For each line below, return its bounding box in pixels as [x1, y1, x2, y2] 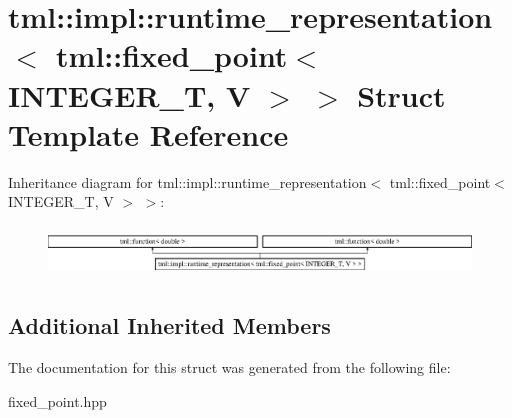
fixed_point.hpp [8, 390, 107, 411]
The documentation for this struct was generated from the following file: [8, 357, 451, 378]
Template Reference [8, 113, 289, 154]
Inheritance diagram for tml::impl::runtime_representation [8, 171, 367, 192]
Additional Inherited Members [8, 310, 331, 341]
